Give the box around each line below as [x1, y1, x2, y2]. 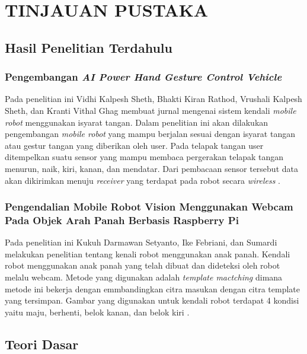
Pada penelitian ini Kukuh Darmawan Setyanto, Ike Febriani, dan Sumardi [5, 236, 277, 248]
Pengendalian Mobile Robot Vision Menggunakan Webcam [5, 199, 293, 214]
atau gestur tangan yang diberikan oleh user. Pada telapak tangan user [5, 139, 264, 151]
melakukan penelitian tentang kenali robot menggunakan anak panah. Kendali [5, 247, 290, 260]
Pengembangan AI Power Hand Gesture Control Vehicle [5, 69, 282, 84]
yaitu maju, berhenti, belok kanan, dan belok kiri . [5, 305, 190, 318]
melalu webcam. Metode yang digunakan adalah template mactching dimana [5, 271, 283, 283]
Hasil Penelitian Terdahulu [5, 38, 172, 56]
